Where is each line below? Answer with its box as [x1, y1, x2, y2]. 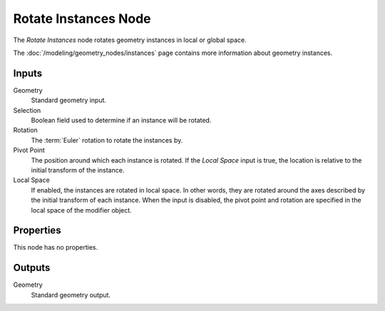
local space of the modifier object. [31, 205, 132, 214]
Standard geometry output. [31, 290, 111, 299]
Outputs [13, 262, 51, 274]
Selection [13, 106, 41, 114]
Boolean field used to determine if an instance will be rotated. [31, 116, 212, 125]
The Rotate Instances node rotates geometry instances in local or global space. [13, 36, 247, 44]
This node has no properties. [13, 243, 98, 252]
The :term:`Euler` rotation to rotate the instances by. [31, 136, 183, 144]
